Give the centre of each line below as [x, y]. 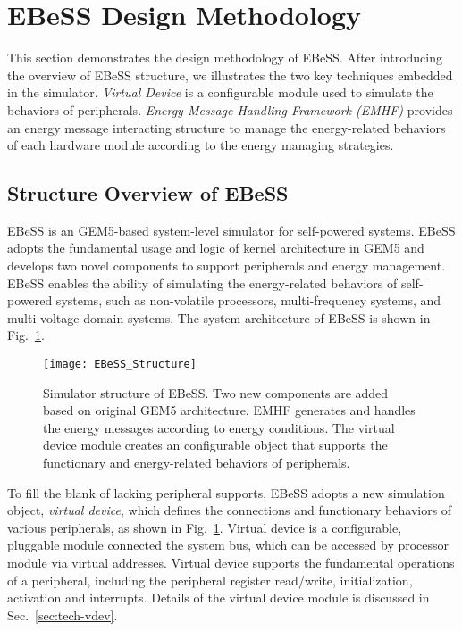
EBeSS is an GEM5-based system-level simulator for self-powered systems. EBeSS [231, 230]
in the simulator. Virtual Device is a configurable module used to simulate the [220, 92]
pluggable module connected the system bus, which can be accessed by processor [228, 545]
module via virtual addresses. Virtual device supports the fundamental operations [231, 563]
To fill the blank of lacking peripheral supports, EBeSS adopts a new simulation [226, 492]
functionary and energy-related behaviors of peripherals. [197, 463]
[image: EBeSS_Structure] [120, 365]
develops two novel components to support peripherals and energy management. [227, 266]
